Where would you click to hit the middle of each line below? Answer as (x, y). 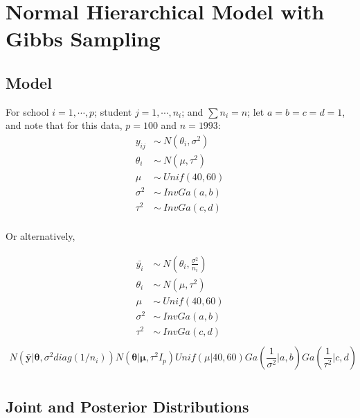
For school (27, 111)
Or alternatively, (40, 236)
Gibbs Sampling (83, 38)
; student (113, 111)
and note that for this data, (64, 125)
